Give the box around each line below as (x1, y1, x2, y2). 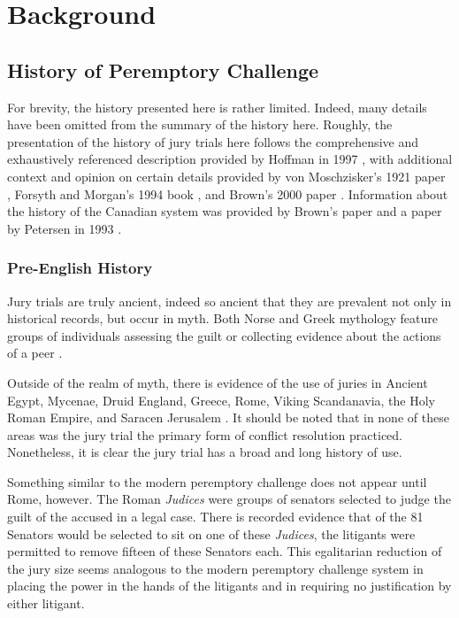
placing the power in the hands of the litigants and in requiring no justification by (7, 576, 452, 595)
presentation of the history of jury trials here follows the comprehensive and (7, 132, 418, 151)
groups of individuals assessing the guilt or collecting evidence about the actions (7, 326, 441, 344)
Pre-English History (7, 257, 153, 279)
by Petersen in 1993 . (7, 219, 122, 237)
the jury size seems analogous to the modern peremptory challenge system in (7, 559, 424, 577)
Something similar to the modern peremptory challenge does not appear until (7, 472, 427, 491)
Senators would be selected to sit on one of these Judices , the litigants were (7, 524, 416, 543)
